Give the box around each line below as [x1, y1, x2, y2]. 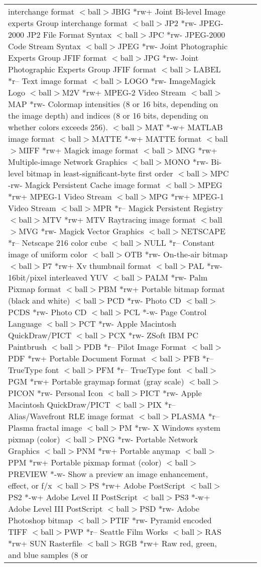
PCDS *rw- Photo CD [8, 306, 87, 318]
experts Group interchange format [8, 17, 128, 29]
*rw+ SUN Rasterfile [8, 537, 82, 549]
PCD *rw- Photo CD [107, 295, 181, 306]
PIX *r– [147, 399, 176, 410]
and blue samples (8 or [8, 549, 88, 560]
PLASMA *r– [171, 410, 219, 422]
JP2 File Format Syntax [27, 29, 112, 40]
